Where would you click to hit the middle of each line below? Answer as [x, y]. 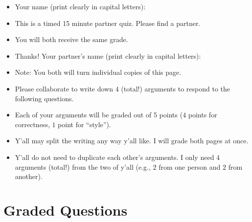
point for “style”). [84, 124]
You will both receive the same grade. [71, 39]
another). [29, 176]
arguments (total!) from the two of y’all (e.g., [83, 166]
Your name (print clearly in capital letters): [80, 6]
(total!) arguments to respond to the [176, 88]
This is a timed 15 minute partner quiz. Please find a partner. [108, 23]
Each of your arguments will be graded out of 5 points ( [99, 115]
